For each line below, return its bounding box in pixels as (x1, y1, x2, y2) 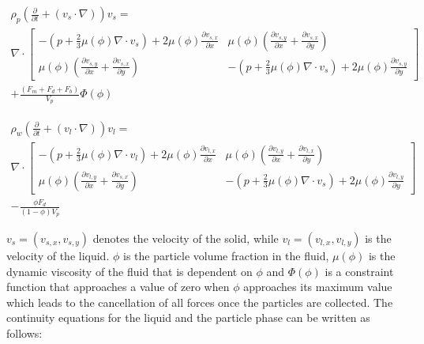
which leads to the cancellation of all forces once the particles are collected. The (6, 293, 393, 310)
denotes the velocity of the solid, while (92, 230, 279, 247)
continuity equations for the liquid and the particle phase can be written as (6, 309, 370, 326)
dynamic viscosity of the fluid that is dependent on (6, 263, 253, 279)
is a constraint (325, 263, 394, 279)
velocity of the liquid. (6, 248, 110, 264)
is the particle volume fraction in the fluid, (122, 248, 329, 264)
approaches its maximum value (243, 278, 392, 295)
